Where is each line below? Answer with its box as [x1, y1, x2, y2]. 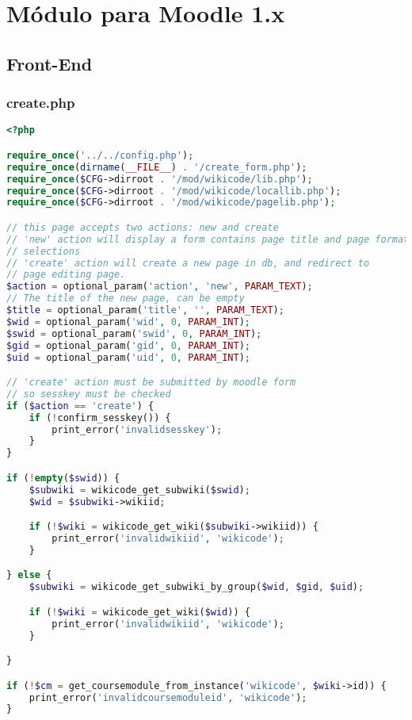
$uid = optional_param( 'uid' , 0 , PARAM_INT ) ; [6, 351, 250, 363]
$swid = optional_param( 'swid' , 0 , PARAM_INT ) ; [6, 327, 262, 339]
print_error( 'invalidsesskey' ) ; [51, 423, 223, 435]
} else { [6, 569, 52, 581]
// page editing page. [6, 269, 126, 281]
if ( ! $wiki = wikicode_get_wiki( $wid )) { [29, 606, 250, 618]
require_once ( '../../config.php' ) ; [6, 149, 194, 161]
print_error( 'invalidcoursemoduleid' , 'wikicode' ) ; [29, 691, 307, 703]
